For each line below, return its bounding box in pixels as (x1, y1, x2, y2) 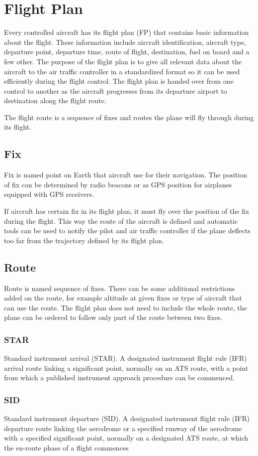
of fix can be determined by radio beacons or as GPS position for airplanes (4, 179, 232, 189)
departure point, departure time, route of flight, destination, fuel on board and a (4, 46, 250, 57)
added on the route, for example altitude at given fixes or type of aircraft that (4, 293, 242, 303)
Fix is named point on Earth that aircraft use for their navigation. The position (4, 169, 247, 180)
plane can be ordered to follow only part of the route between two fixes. (4, 312, 223, 322)
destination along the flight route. (4, 95, 106, 106)
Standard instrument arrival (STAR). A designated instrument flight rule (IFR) (4, 353, 247, 363)
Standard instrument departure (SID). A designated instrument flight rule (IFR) (4, 413, 250, 424)
